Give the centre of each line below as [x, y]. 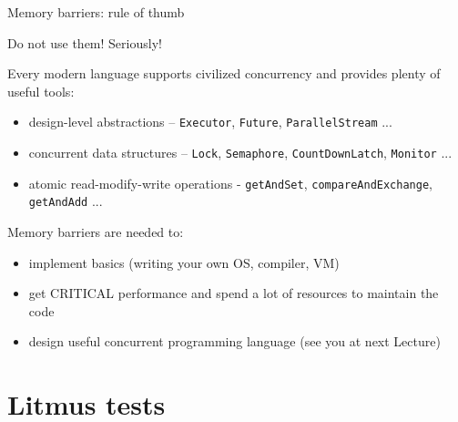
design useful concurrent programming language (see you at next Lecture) [234, 341]
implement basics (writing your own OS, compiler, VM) [184, 262]
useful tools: [41, 91]
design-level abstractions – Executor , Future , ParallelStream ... [210, 122]
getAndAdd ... [66, 201]
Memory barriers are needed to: [96, 232]
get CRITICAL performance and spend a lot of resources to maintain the [234, 293]
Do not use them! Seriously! [85, 42]
